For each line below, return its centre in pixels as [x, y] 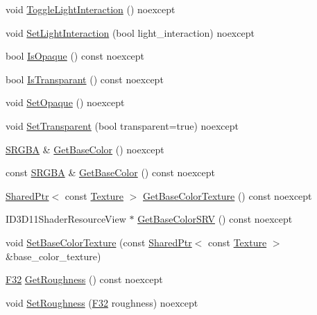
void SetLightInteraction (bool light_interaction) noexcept [130, 32]
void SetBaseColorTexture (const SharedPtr [99, 242]
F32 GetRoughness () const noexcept [84, 279]
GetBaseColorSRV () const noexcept [215, 219]
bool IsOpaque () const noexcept [75, 56]
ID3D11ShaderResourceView [66, 219]
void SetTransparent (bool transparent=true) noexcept [122, 125]
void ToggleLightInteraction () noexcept [91, 9]
